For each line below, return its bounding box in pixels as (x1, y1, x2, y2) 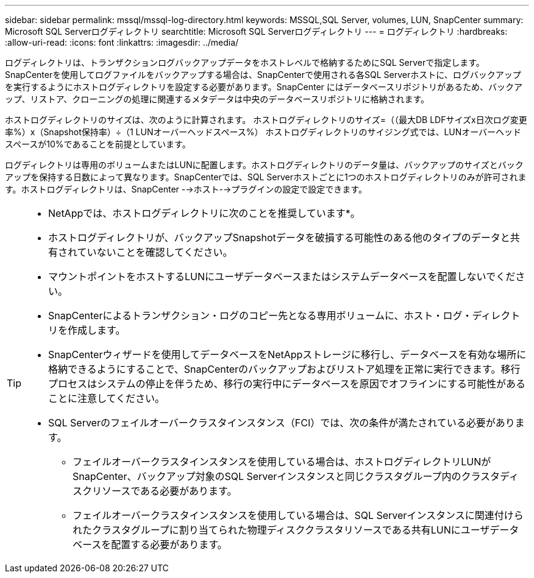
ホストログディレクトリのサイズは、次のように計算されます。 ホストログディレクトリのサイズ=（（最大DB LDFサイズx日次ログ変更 (5, 115, 527, 125)
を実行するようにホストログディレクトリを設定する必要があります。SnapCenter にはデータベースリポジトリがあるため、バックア (5, 82, 523, 92)
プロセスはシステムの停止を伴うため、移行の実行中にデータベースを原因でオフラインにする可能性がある (48, 378, 525, 390)
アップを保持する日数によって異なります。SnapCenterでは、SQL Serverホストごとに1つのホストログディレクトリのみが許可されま (5, 172, 527, 182)
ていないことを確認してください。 (77, 246, 233, 258)
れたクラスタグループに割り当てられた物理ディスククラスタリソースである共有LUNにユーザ (73, 524, 490, 536)
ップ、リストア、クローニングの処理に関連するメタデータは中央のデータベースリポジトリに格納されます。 (5, 94, 430, 104)
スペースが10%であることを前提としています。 (5, 139, 191, 149)
